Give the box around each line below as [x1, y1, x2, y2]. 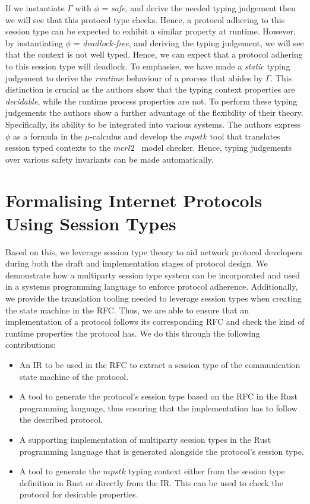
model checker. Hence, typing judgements [141, 141, 292, 154]
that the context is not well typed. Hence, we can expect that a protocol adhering [5, 48, 303, 61]
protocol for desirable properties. [19, 488, 138, 500]
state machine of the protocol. [19, 370, 129, 382]
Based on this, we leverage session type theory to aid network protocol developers [5, 245, 302, 258]
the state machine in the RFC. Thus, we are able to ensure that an [5, 303, 249, 316]
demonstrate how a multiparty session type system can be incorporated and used [5, 268, 300, 281]
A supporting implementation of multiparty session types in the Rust [19, 433, 271, 445]
